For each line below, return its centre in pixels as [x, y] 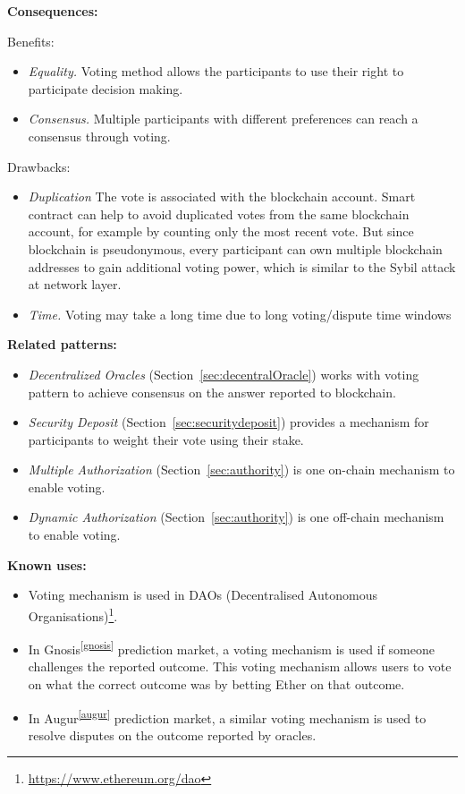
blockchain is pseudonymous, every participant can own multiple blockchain [235, 248]
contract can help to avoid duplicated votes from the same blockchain [219, 213]
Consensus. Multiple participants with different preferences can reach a [223, 119]
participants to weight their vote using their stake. [166, 439]
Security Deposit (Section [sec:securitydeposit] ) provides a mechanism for [228, 422]
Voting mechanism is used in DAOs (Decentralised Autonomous [203, 595]
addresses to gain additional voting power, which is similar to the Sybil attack [242, 266]
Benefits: [31, 41]
